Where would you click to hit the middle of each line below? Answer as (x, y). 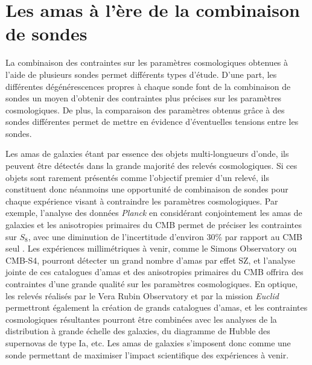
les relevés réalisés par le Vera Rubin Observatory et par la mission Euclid (142, 295)
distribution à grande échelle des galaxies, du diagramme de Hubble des (138, 331)
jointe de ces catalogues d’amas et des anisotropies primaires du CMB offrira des (154, 272)
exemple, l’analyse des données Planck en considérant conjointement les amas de (154, 213)
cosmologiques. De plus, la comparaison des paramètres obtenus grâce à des (145, 109)
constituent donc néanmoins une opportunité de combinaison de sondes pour (147, 189)
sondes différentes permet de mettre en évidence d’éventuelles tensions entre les (152, 122)
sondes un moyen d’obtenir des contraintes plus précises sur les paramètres (144, 98)
